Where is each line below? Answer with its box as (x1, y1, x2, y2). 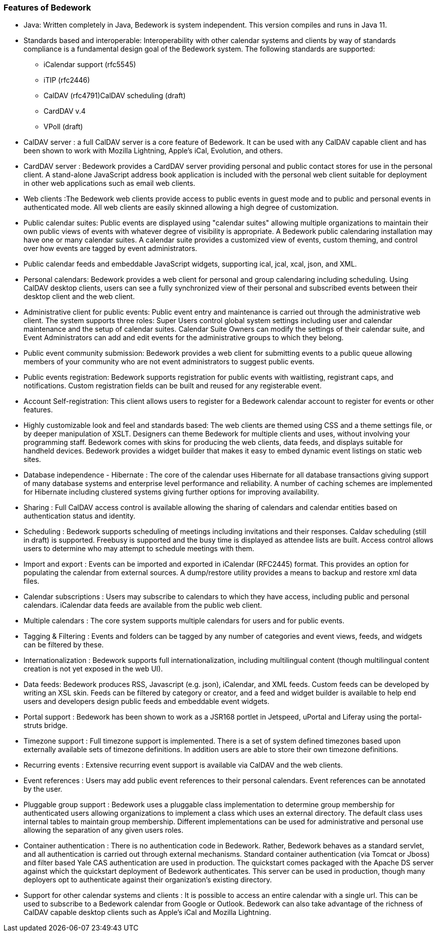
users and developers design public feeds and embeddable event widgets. (24, 697, 270, 706)
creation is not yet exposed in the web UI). (24, 664, 163, 673)
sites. (24, 455, 41, 464)
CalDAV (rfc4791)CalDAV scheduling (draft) (44, 91, 186, 100)
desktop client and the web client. (24, 292, 135, 301)
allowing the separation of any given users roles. (24, 826, 184, 835)
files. (24, 577, 40, 586)
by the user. (24, 785, 63, 794)
